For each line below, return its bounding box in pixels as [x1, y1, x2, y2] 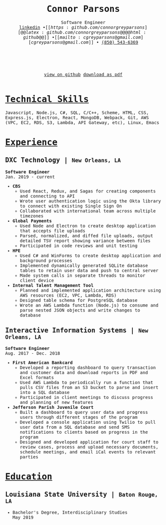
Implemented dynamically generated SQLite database [19, 262, 148, 268]
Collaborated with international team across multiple [19, 208, 156, 214]
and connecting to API [19, 193, 75, 199]
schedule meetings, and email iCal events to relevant [19, 449, 156, 455]
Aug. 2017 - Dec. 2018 [5, 350, 60, 356]
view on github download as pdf [44, 71, 123, 77]
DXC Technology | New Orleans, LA [5, 156, 121, 164]
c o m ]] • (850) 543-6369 [80, 39, 139, 45]
